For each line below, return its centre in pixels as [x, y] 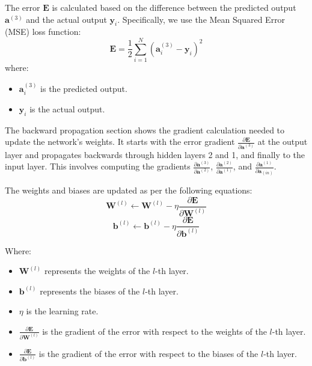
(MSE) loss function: [43, 32]
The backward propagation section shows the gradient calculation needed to [145, 130]
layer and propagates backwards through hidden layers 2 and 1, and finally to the [155, 154]
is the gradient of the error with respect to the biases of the [148, 353]
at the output [283, 142]
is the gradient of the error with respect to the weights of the [154, 331]
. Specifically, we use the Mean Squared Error [201, 19]
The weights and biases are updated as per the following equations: [129, 190]
